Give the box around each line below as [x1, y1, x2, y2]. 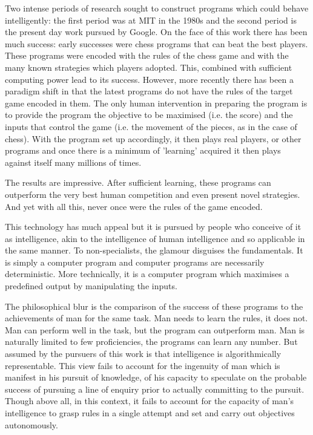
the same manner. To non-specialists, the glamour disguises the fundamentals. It [5, 244, 303, 257]
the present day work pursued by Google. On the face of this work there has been [5, 25, 308, 38]
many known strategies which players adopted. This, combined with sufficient [5, 61, 292, 73]
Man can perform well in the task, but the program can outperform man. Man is [5, 323, 305, 336]
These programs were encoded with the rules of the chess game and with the [5, 49, 289, 62]
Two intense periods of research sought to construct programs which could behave [5, 2, 309, 14]
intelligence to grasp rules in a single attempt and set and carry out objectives [5, 407, 295, 419]
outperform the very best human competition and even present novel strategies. [5, 188, 300, 200]
